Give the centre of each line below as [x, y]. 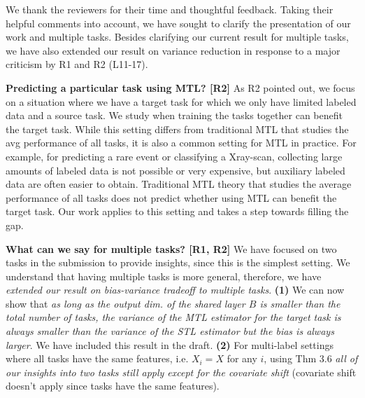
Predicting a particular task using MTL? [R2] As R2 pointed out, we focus [180, 87]
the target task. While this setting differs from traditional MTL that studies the [177, 129]
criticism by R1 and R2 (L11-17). [77, 64]
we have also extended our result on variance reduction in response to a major [173, 50]
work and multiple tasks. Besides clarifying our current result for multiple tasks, [177, 37]
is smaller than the [300, 303]
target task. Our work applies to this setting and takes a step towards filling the [177, 211]
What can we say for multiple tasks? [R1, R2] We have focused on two [171, 248]
